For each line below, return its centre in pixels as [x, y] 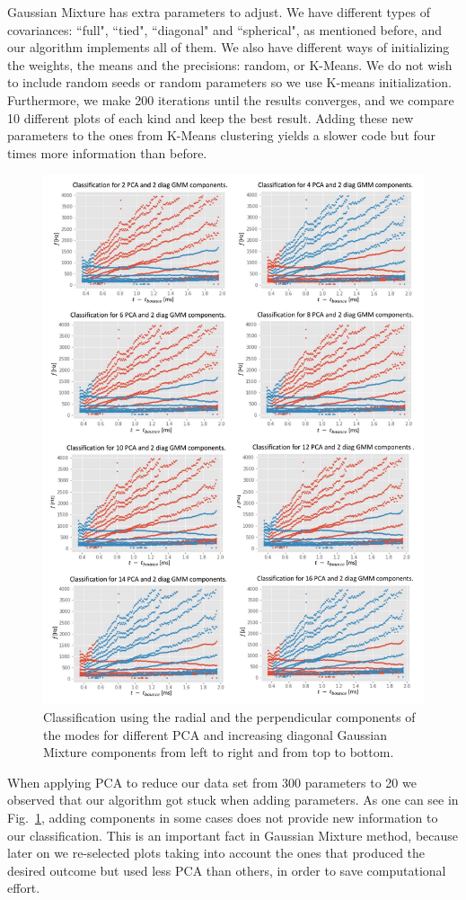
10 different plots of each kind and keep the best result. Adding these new [211, 117]
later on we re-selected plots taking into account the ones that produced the [216, 853]
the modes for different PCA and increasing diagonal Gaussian [215, 734]
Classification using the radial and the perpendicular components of [229, 717]
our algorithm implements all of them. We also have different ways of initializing [229, 47]
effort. [24, 888]
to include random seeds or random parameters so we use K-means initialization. [229, 82]
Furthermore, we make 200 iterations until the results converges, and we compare [231, 99]
